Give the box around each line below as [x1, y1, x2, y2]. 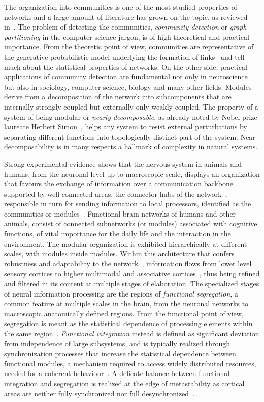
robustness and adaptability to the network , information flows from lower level [4, 258, 252, 269]
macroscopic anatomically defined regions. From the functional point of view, [4, 308, 244, 318]
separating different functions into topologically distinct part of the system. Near [4, 131, 255, 142]
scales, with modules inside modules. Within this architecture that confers [4, 248, 235, 259]
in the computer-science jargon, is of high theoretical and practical [42, 31, 249, 42]
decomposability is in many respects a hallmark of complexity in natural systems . [4, 141, 258, 152]
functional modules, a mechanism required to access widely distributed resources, [4, 358, 256, 368]
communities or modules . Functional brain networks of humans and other [4, 208, 236, 219]
